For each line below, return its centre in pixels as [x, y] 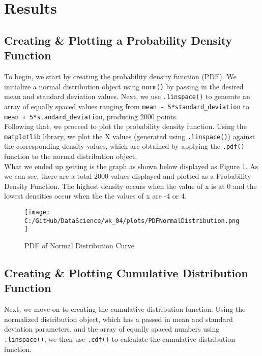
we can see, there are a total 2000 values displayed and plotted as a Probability [128, 176]
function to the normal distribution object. [71, 156]
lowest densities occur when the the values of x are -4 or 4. [95, 196]
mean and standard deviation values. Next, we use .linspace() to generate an [127, 96]
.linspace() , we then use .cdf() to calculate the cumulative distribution [120, 339]
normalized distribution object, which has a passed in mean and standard [119, 319]
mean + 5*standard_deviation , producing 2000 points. [91, 116]
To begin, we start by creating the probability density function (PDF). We [120, 76]
